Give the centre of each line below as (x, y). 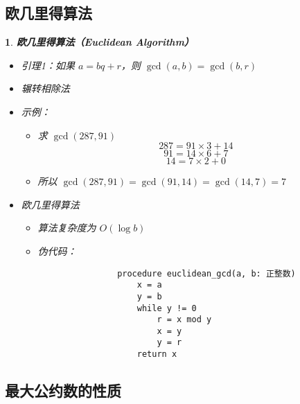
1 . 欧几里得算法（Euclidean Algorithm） (99, 42)
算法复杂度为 (67, 228)
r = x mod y (184, 320)
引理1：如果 (48, 65)
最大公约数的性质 (63, 390)
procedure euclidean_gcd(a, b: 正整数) (206, 273)
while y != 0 (167, 308)
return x (157, 354)
